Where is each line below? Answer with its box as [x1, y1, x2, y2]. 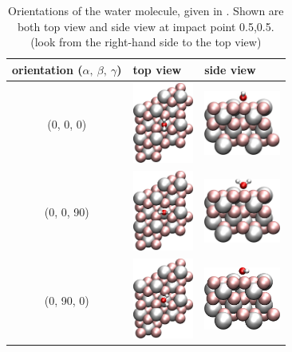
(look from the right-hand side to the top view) [30, 34, 262, 50]
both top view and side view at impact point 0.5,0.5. [17, 18, 274, 34]
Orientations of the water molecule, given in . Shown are [8, 2, 284, 18]
